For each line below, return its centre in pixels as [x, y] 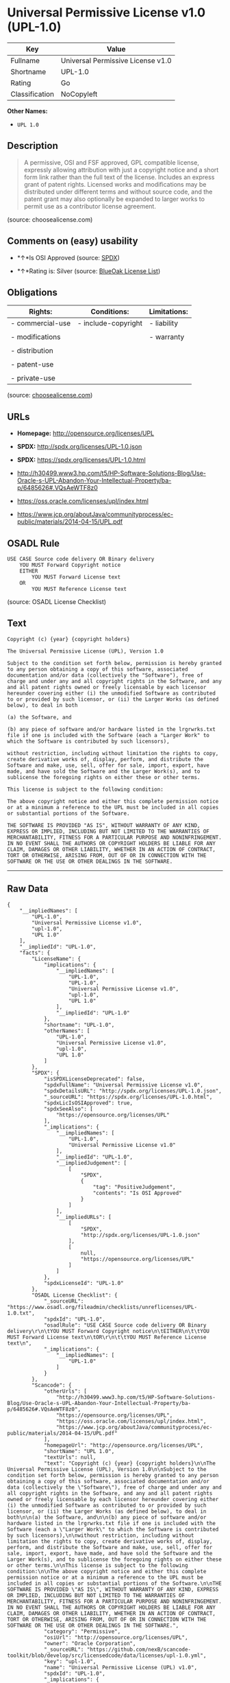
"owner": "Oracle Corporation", [90, 1643]
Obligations [33, 292]
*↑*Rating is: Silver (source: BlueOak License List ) [89, 271]
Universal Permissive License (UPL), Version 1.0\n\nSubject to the [107, 1469]
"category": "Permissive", [82, 1632]
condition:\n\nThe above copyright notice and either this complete [107, 1571]
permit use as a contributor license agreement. [90, 206]
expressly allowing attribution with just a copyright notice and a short [121, 170]
